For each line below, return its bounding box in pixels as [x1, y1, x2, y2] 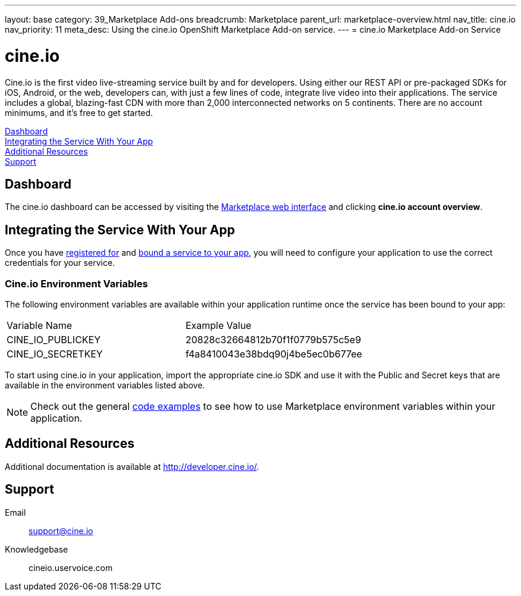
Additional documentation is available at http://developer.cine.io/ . [5, 461, 259, 472]
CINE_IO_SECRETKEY [7, 347, 103, 360]
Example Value [185, 319, 252, 331]
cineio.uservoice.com [29, 562, 113, 573]
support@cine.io [29, 525, 93, 536]
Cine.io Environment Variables [5, 277, 148, 290]
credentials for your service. [5, 258, 115, 268]
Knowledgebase [5, 544, 68, 554]
